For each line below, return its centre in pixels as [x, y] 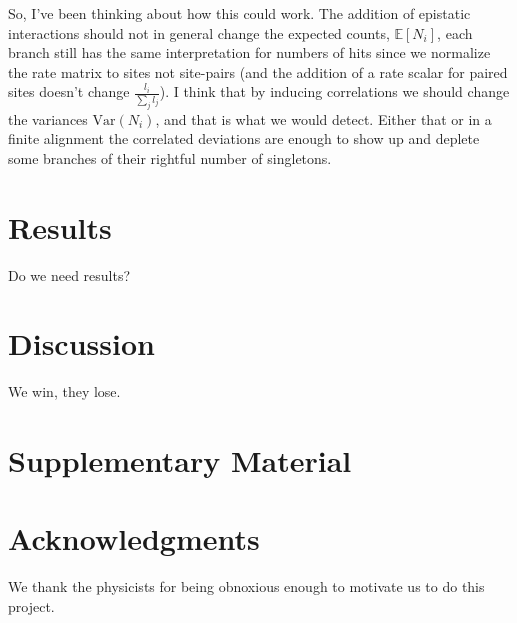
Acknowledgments [134, 538]
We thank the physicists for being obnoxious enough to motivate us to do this [246, 586]
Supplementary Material [180, 460]
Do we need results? [69, 274]
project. [31, 605]
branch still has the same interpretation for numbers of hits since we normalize [249, 52]
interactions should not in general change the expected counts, [199, 32]
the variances [48, 118]
